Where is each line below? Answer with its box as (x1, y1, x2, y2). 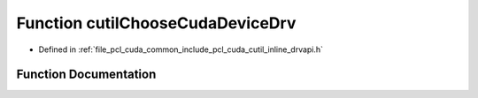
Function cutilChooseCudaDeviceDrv (16, 13, 297, 33)
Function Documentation (16, 67, 157, 82)
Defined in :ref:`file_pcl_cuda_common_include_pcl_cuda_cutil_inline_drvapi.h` (38, 44, 323, 55)
